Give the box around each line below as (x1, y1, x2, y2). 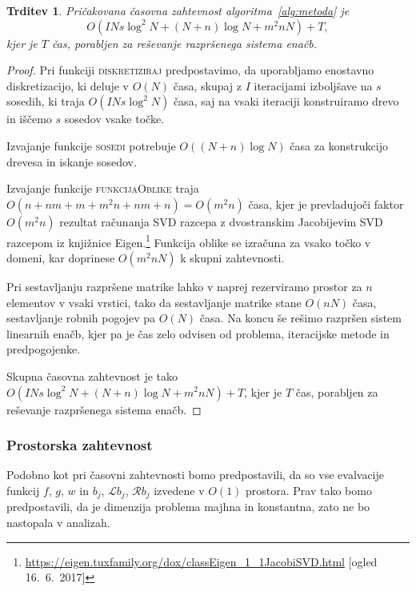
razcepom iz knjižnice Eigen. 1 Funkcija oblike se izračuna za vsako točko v (6, 231, 371, 250)
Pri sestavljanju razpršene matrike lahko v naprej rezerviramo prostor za (6, 278, 362, 294)
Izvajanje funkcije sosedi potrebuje (6, 137, 176, 154)
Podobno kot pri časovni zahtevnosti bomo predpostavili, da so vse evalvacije (6, 466, 384, 483)
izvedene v (154, 481, 205, 498)
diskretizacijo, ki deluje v (6, 77, 129, 94)
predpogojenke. (6, 341, 81, 357)
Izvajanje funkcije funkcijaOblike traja (6, 180, 199, 197)
